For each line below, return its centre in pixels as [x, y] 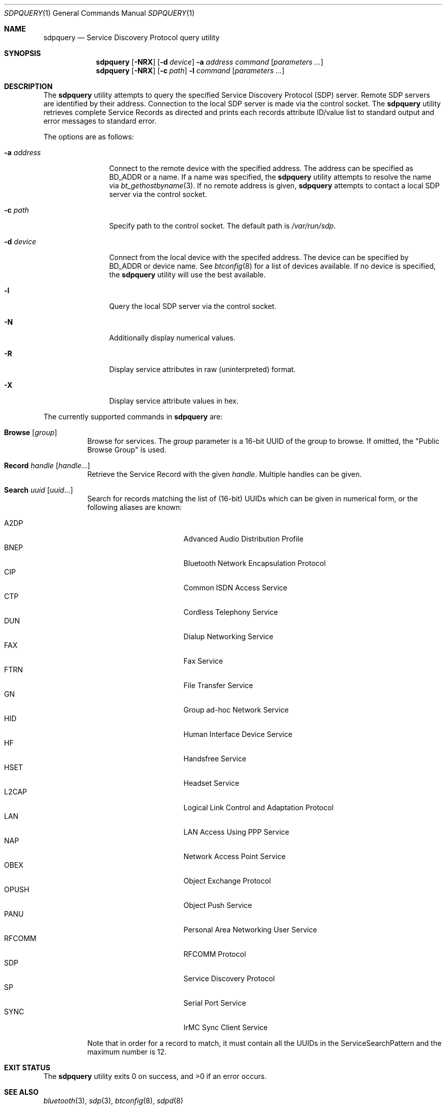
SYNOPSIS [23, 53]
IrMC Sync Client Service [226, 1027]
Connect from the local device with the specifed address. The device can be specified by [259, 257]
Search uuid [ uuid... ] [39, 490]
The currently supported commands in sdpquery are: [133, 417]
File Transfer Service [218, 685]
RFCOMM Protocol [215, 954]
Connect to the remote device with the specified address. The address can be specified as [261, 168]
